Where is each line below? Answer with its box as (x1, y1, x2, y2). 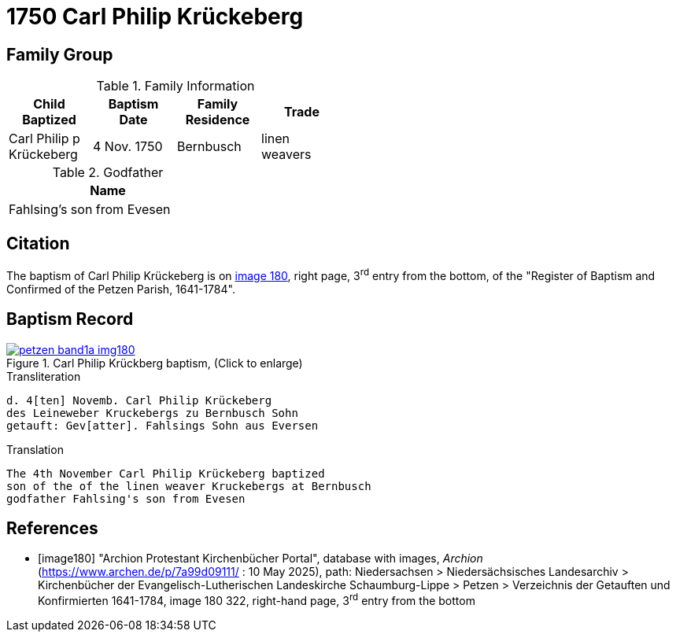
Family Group (6, 44, 113, 65)
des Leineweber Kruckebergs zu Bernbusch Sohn (6, 406, 298, 419)
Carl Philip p (9, 131, 80, 147)
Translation (6, 442, 64, 456)
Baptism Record (6, 309, 134, 330)
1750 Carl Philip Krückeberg (6, 3, 304, 30)
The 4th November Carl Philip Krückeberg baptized (6, 467, 325, 480)
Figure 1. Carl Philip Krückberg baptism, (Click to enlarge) (6, 356, 303, 370)
